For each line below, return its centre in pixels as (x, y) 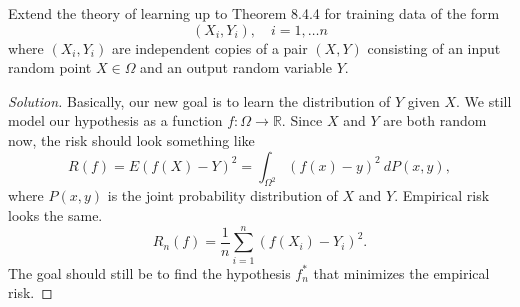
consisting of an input (434, 47)
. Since (302, 120)
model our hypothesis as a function (115, 120)
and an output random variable (236, 67)
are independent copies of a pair (209, 47)
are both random (435, 120)
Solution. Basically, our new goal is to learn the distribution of (199, 100)
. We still (484, 100)
